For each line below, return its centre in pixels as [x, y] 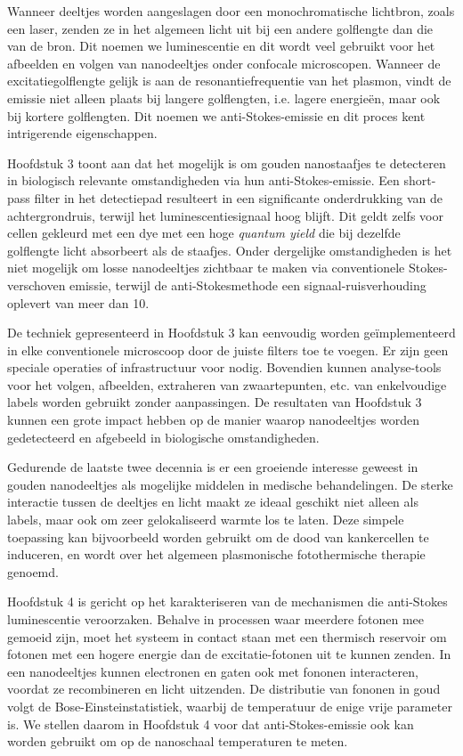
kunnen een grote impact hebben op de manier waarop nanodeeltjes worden [214, 420]
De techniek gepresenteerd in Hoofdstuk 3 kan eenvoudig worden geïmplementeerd [231, 333]
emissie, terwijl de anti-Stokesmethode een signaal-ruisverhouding [248, 285]
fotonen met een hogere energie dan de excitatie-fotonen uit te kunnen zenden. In [229, 654]
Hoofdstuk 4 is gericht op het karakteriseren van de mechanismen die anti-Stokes [227, 602]
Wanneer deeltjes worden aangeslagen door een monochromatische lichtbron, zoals [231, 11]
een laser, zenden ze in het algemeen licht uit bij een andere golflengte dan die [220, 28]
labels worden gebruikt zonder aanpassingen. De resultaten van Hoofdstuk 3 [215, 402]
